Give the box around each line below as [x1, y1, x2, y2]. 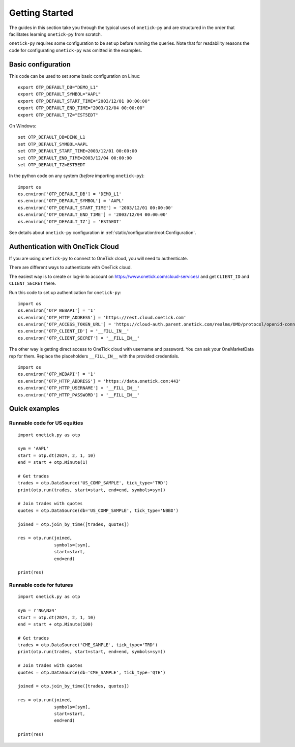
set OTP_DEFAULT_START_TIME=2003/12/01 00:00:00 [18, 148, 137, 154]
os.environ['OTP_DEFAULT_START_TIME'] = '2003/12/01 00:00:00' [18, 205, 174, 210]
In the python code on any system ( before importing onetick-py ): [9, 173, 145, 179]
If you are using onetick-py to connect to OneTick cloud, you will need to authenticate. [9, 255, 188, 261]
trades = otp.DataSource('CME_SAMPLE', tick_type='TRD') [18, 642, 158, 648]
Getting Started [9, 7, 74, 18]
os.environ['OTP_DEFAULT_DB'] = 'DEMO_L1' [18, 191, 122, 197]
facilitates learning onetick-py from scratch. [9, 31, 102, 37]
